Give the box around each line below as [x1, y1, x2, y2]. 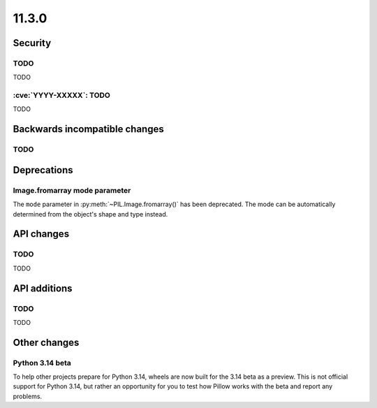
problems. [13, 392, 42, 400]
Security [13, 37, 52, 49]
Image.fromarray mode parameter [13, 185, 131, 195]
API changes [13, 228, 70, 240]
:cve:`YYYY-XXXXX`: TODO [13, 91, 111, 101]
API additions [13, 282, 73, 294]
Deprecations [13, 164, 73, 176]
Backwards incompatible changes [13, 123, 164, 136]
